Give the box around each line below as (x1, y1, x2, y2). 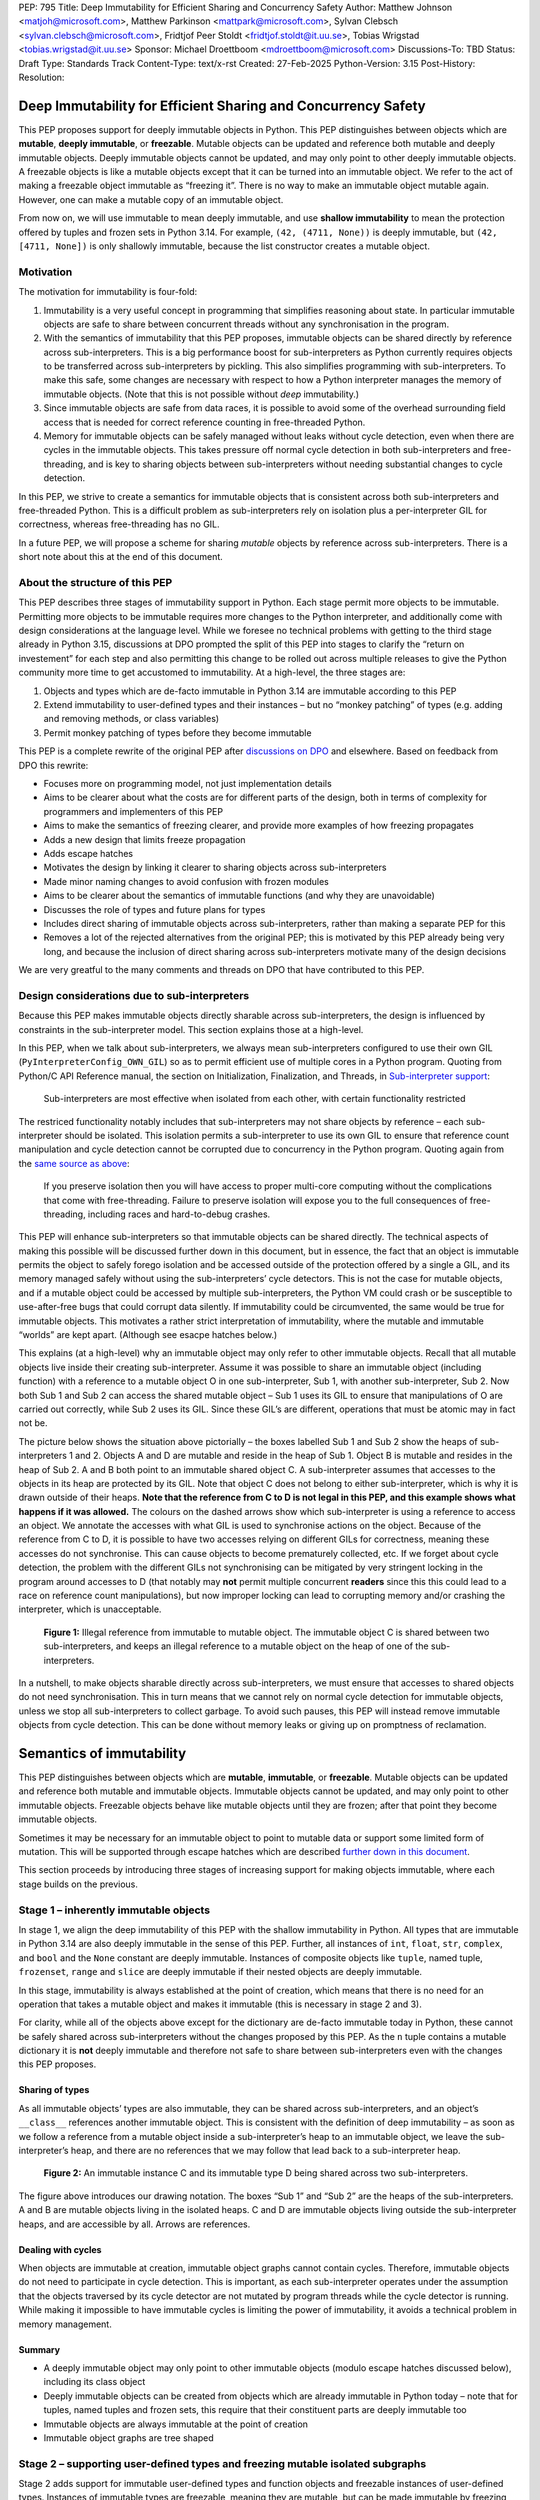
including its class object (43, 2376, 146, 2388)
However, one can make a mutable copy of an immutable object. (18, 193, 284, 205)
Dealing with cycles (18, 2243, 102, 2255)
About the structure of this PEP (18, 575, 173, 589)
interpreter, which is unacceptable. (18, 1603, 162, 1615)
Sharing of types (18, 2084, 90, 2096)
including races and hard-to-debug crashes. (87, 1208, 271, 1220)
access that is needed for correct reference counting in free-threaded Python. (43, 416, 366, 428)
